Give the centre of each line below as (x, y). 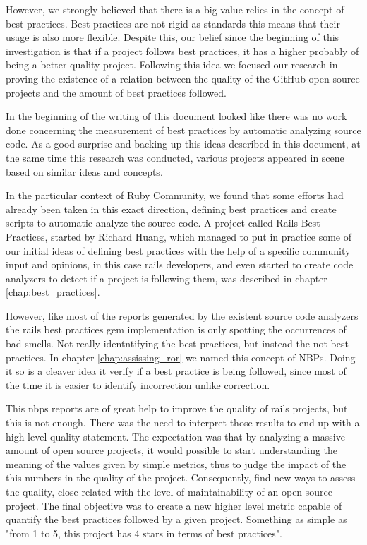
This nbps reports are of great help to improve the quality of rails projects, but (177, 408)
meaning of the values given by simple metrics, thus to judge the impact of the (176, 463)
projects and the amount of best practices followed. (116, 92)
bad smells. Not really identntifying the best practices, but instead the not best (177, 343)
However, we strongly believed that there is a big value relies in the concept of (175, 9)
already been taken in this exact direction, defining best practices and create (171, 209)
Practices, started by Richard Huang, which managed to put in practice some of (179, 236)
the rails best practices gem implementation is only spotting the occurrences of (176, 329)
